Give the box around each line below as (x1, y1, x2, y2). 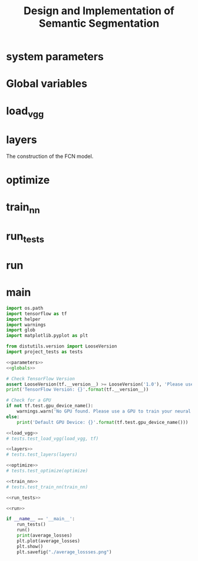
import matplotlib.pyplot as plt (6, 333, 88, 339)
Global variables (6, 77, 87, 90)
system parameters (6, 50, 104, 63)
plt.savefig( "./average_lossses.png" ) (16, 549, 112, 555)
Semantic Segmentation (38, 17, 160, 30)
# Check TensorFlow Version (6, 375, 75, 382)
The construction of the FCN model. (6, 153, 94, 160)
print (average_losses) (16, 533, 72, 539)
